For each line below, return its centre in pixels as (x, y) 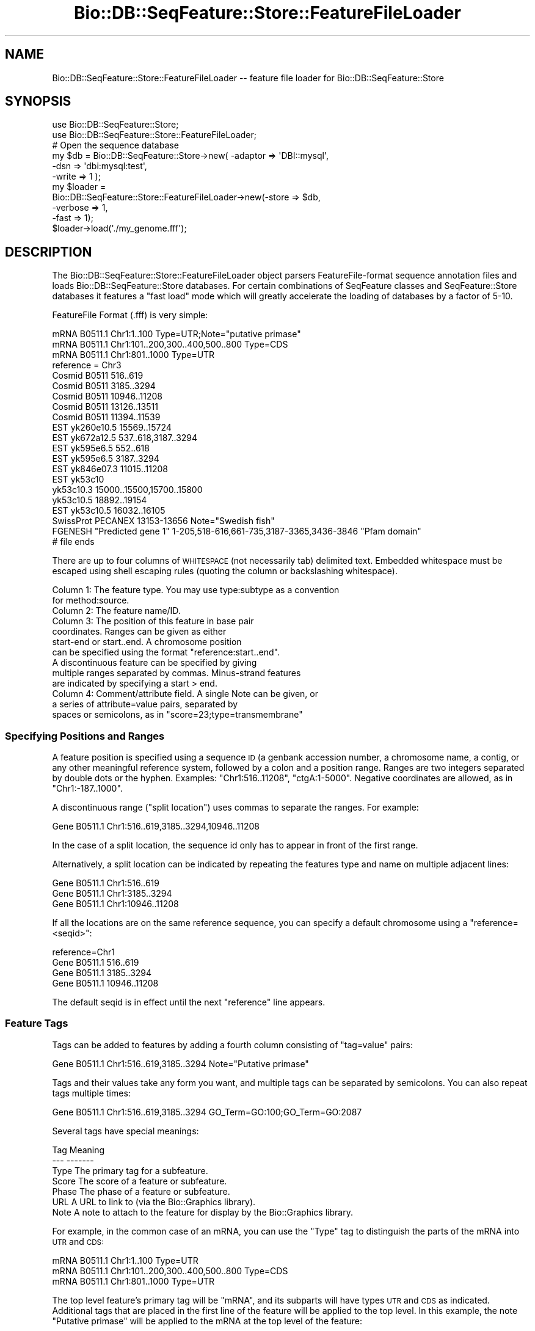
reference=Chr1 (83, 952)
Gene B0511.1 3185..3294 (102, 973)
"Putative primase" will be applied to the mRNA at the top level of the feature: (207, 1321)
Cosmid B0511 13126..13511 (105, 407)
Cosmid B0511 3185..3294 (104, 386)
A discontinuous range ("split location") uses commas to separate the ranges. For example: (235, 808)
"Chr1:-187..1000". (87, 789)
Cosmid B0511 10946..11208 (107, 396)
